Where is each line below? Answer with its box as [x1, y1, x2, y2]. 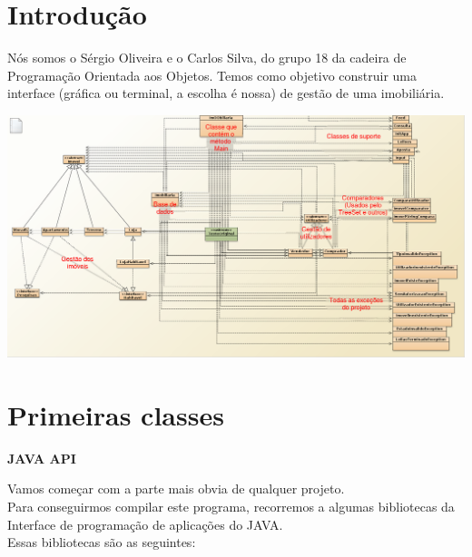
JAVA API [7, 448, 76, 467]
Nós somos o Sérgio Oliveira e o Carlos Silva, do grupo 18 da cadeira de [7, 48, 407, 67]
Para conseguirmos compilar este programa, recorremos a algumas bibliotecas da [7, 497, 455, 516]
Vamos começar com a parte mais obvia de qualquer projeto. [7, 479, 345, 498]
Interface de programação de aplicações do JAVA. [7, 514, 283, 533]
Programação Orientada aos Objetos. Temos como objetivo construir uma [7, 65, 418, 84]
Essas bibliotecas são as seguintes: [7, 533, 196, 552]
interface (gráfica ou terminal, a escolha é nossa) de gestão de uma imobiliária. [7, 83, 445, 103]
